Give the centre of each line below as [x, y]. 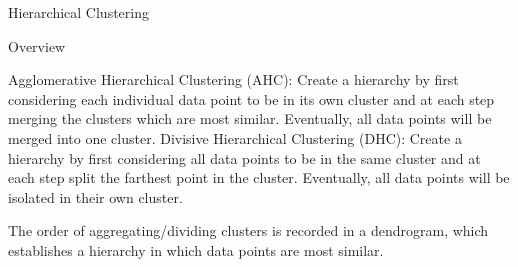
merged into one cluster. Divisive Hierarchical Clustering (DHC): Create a [235, 137]
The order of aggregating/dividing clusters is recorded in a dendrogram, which [248, 230]
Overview [37, 45]
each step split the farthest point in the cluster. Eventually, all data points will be [259, 177]
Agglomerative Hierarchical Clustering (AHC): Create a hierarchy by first [233, 79]
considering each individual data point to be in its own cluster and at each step [251, 98]
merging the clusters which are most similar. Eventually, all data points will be [250, 118]
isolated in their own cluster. [95, 196]
